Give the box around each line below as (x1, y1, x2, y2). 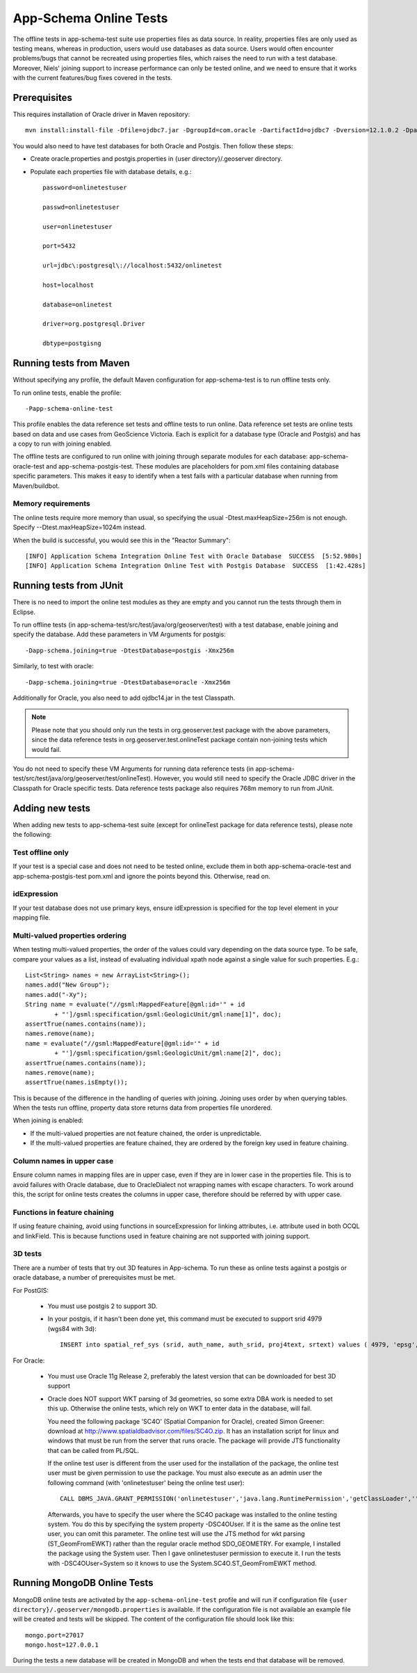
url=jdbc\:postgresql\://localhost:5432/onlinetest (42, 262, 222, 269)
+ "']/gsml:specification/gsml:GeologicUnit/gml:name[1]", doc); (54, 1010, 282, 1018)
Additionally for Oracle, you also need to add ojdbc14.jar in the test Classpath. (13, 693, 236, 702)
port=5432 (42, 242, 76, 250)
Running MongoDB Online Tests (13, 1577, 154, 1589)
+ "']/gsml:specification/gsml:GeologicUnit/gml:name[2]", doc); (54, 1049, 282, 1058)
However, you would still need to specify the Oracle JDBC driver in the (154, 774, 356, 783)
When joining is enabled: (13, 1116, 83, 1124)
